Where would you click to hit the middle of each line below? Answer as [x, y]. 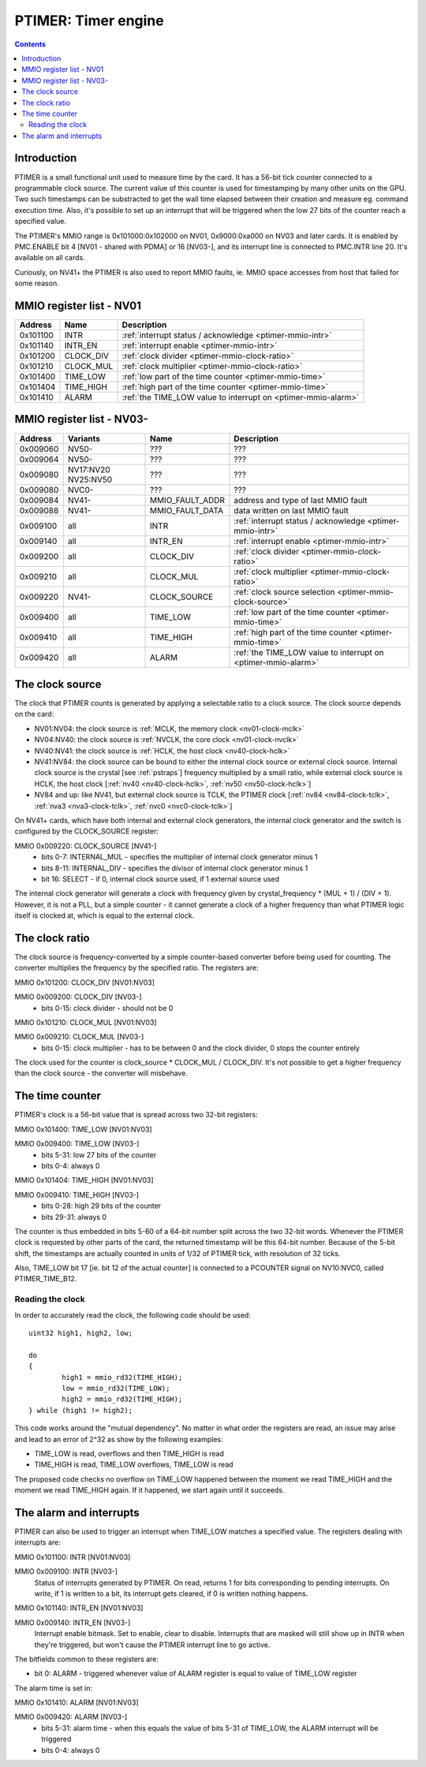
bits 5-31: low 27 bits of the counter [99, 1154]
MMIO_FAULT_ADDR [187, 500]
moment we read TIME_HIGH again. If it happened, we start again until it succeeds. [149, 1490]
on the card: [34, 714]
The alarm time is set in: [54, 1688]
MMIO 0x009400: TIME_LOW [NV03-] [77, 1144]
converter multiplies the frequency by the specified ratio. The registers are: [137, 968]
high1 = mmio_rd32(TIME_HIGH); [122, 1377]
